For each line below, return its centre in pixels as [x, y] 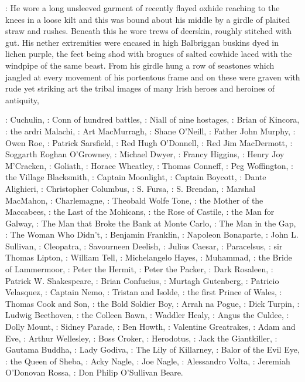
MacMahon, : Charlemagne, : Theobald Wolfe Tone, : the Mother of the [134, 200]
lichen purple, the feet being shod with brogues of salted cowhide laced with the [149, 54]
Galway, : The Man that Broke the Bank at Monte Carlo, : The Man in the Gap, [151, 223]
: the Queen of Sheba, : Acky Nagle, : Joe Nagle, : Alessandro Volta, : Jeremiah [148, 361]
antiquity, [22, 99]
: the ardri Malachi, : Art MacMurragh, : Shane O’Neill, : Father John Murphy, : [150, 131]
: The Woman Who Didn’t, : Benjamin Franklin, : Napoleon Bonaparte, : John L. [152, 234]
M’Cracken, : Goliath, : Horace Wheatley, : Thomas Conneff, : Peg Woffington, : [149, 165]
